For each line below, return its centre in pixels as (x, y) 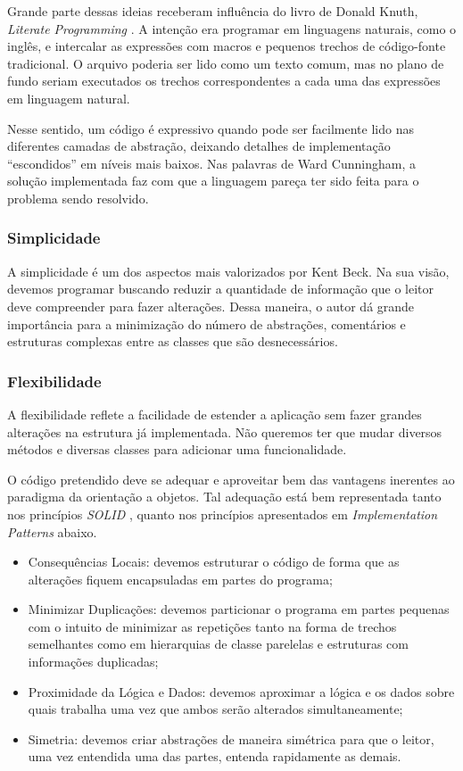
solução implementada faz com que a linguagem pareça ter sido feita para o (213, 181)
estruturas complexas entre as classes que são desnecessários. (173, 341)
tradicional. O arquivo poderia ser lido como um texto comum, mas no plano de (226, 63)
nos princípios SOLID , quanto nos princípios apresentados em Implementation (223, 514)
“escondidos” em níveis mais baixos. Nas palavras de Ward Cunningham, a (211, 163)
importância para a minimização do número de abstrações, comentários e (207, 323)
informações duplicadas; (93, 662)
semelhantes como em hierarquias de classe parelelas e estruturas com (218, 644)
